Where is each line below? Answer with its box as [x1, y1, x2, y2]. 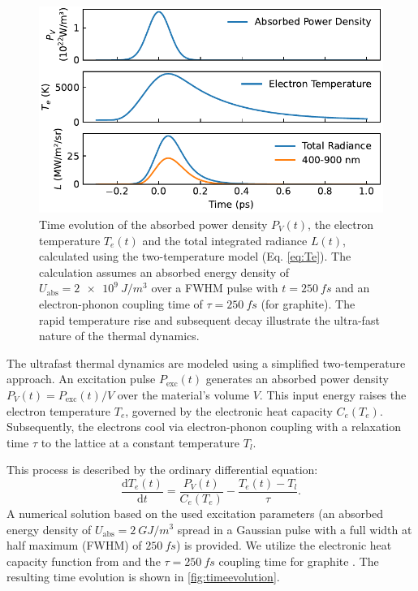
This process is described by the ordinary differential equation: [6, 461, 318, 478]
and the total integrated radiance [142, 231, 308, 248]
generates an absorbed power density [205, 370, 389, 387]
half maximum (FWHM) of [6, 537, 142, 554]
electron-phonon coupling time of [39, 295, 203, 312]
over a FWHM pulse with [151, 279, 278, 296]
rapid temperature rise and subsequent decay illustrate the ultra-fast [39, 311, 380, 328]
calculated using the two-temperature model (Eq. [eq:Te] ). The [39, 248, 351, 265]
